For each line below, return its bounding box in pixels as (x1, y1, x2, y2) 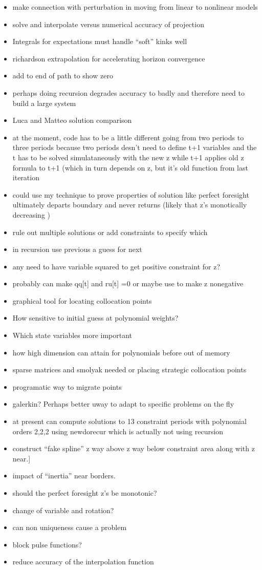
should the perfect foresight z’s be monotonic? (12, 488, 157, 498)
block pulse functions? (12, 539, 82, 550)
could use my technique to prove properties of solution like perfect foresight (12, 189, 249, 200)
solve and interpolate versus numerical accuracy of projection (12, 18, 204, 29)
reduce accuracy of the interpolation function (12, 556, 154, 567)
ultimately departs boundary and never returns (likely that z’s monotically (12, 199, 247, 210)
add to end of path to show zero (12, 70, 113, 81)
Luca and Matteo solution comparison (12, 115, 132, 125)
